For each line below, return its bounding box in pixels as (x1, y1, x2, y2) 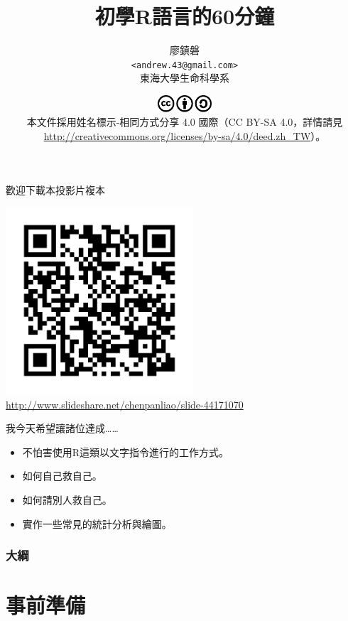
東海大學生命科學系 (140, 70, 229, 85)
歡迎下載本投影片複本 (6, 182, 105, 197)
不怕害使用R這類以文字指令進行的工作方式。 (22, 444, 229, 459)
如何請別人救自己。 (22, 492, 112, 507)
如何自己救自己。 (22, 468, 102, 483)
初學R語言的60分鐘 (94, 1, 275, 31)
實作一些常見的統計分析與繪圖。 (22, 516, 172, 531)
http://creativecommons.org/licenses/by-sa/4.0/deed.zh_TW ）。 (43, 128, 326, 143)
